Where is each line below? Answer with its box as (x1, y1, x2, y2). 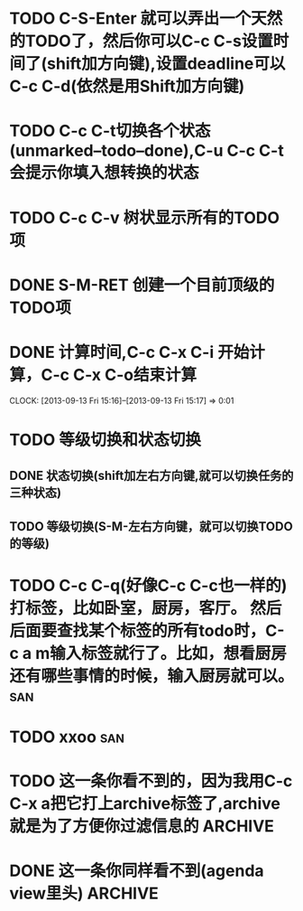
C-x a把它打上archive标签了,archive (9, 794, 281, 814)
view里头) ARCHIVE (9, 883, 160, 904)
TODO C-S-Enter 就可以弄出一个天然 (9, 8, 283, 29)
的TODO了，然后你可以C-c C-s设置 (9, 31, 273, 52)
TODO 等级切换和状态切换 (9, 429, 201, 450)
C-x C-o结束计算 (72, 364, 197, 385)
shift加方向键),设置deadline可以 (46, 53, 286, 74)
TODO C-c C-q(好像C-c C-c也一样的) (9, 575, 288, 596)
